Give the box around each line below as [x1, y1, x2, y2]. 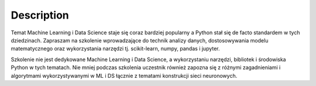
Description [11, 9, 70, 21]
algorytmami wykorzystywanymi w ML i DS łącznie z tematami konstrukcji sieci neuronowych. [11, 72, 238, 79]
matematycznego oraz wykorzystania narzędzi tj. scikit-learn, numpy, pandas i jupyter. [11, 45, 220, 52]
